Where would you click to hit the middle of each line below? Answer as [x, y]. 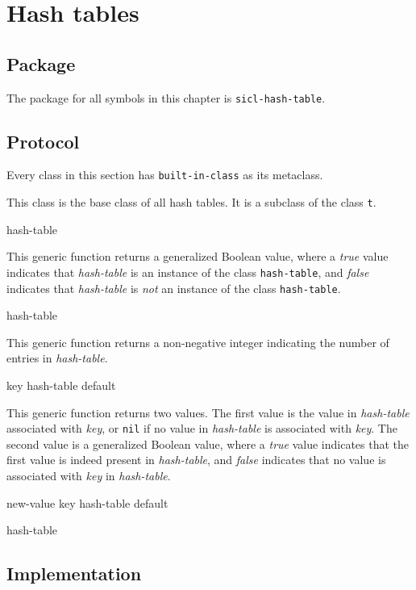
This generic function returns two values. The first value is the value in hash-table [208, 412]
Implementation [74, 573]
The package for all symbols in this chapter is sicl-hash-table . [166, 97]
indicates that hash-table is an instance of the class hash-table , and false [188, 272]
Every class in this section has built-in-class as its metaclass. [165, 175]
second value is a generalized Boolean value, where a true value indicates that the [208, 444]
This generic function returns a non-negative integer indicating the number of [198, 342]
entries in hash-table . [57, 358]
